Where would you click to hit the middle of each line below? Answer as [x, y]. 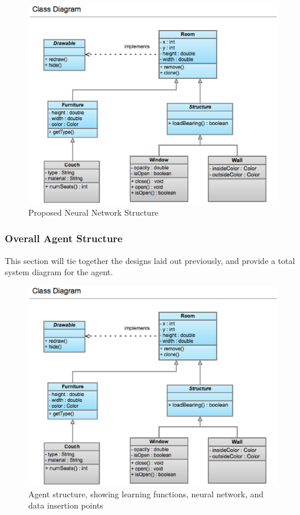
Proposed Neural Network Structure [93, 212]
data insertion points [66, 505]
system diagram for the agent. [59, 272]
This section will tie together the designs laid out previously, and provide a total [150, 260]
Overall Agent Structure [64, 238]
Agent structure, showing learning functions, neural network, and [146, 493]
